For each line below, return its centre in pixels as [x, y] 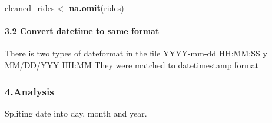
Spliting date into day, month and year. [76, 113]
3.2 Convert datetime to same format [82, 31]
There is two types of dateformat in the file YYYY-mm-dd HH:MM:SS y [136, 53]
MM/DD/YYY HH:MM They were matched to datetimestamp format [132, 64]
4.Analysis [29, 91]
